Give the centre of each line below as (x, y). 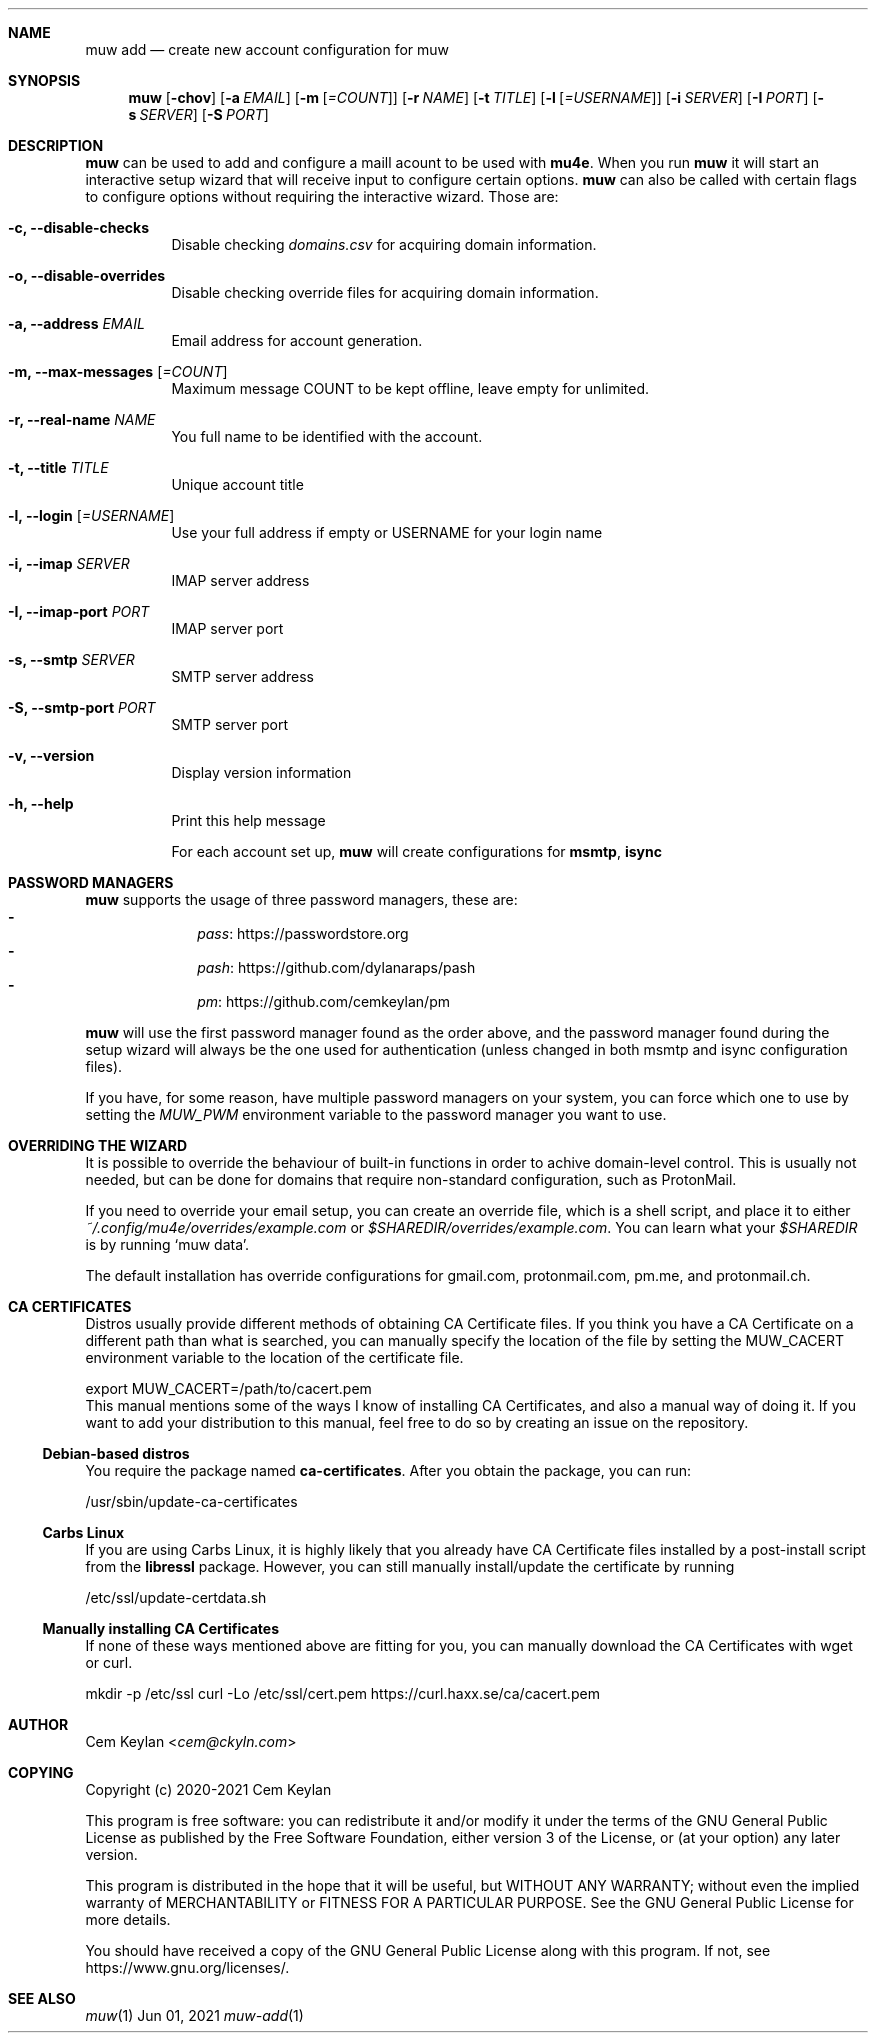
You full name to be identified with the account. (327, 436)
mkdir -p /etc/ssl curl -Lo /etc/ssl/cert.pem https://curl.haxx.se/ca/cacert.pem (342, 1693)
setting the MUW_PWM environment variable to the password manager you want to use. (376, 1114)
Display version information (261, 772)
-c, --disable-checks (79, 227)
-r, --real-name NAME (82, 419)
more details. (128, 1919)
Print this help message (248, 820)
